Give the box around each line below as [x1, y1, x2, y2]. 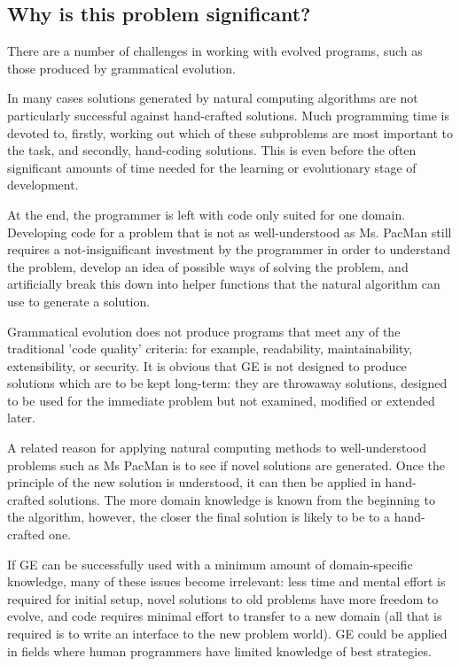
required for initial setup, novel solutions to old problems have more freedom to [7, 589, 439, 608]
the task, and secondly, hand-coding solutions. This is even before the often [7, 141, 417, 159]
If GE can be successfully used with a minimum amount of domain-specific [7, 554, 413, 573]
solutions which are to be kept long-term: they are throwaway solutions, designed [7, 374, 448, 392]
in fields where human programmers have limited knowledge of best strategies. [7, 641, 432, 660]
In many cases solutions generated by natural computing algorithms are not [7, 89, 418, 107]
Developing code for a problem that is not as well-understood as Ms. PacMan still [7, 222, 452, 241]
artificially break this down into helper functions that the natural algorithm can [7, 275, 441, 293]
